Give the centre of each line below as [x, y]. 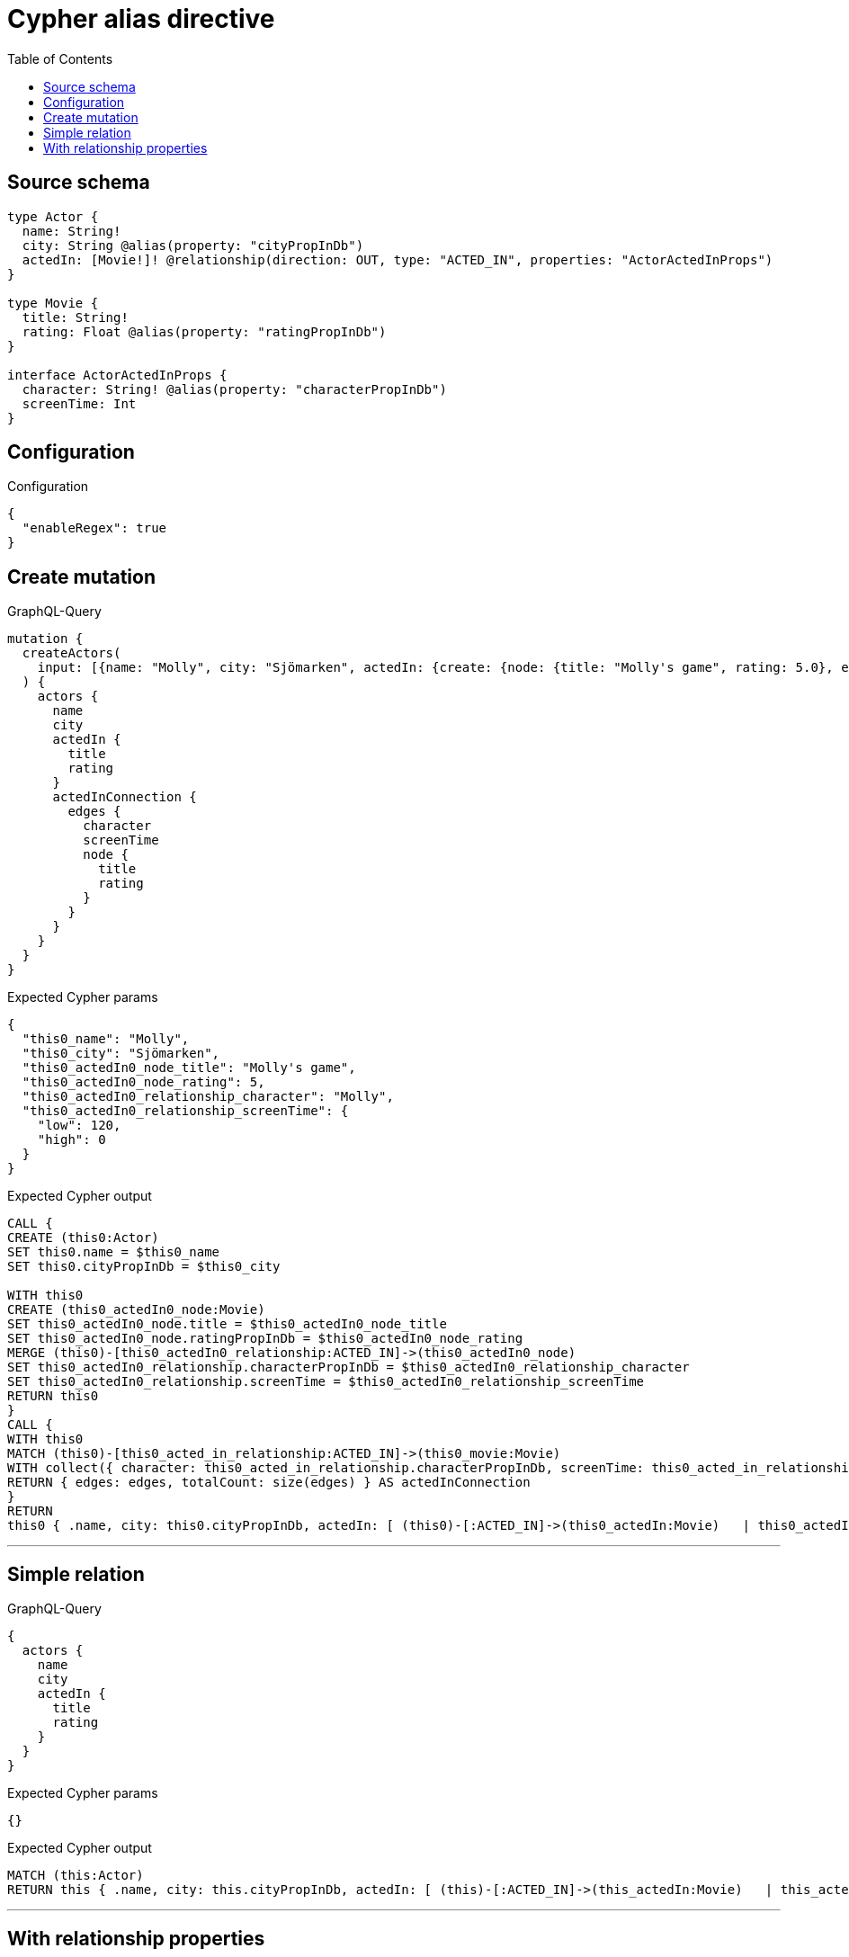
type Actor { [53, 216]
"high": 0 [71, 1140]
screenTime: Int [79, 403]
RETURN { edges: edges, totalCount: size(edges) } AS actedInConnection [269, 1483]
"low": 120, [79, 1126]
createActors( [71, 653]
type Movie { [53, 303]
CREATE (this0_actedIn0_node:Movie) [136, 1310]
